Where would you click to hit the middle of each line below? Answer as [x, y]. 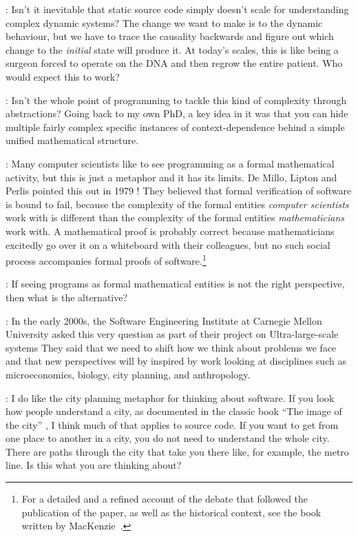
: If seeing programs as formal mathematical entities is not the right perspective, [175, 284]
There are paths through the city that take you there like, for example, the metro [177, 451]
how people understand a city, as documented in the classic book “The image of [174, 411]
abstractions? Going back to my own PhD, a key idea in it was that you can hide [177, 113]
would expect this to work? [63, 76]
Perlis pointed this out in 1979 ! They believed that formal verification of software [179, 191]
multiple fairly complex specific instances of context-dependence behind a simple [175, 126]
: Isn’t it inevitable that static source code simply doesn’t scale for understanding [177, 9]
